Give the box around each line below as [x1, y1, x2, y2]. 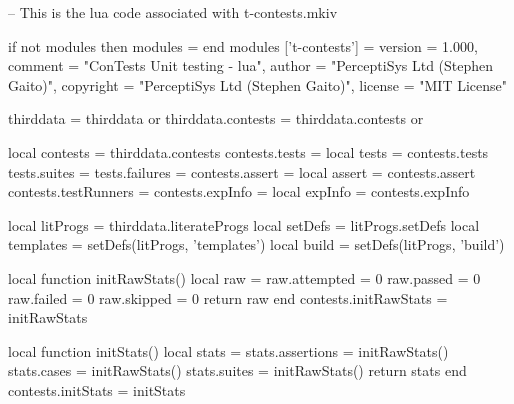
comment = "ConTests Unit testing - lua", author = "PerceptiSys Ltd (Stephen [8, 55, 494, 76]
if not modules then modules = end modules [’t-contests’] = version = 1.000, [8, 35, 478, 56]
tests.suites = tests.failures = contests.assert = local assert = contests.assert [8, 161, 476, 182]
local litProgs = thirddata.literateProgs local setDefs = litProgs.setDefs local [8, 214, 480, 235]
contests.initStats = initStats [8, 379, 186, 400]
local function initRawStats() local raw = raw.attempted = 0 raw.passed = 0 [8, 267, 481, 288]
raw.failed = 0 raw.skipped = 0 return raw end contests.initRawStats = [8, 287, 448, 308]
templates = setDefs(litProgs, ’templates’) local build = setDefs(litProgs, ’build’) [8, 234, 505, 255]
